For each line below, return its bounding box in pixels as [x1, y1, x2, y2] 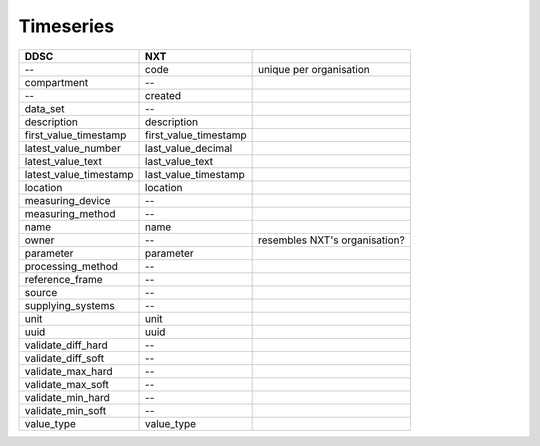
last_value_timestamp [145, 167, 245, 181]
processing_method [24, 259, 119, 273]
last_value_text [145, 154, 214, 168]
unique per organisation [257, 62, 370, 76]
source [24, 285, 58, 299]
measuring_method [24, 206, 116, 220]
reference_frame [24, 272, 104, 286]
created [145, 88, 182, 102]
